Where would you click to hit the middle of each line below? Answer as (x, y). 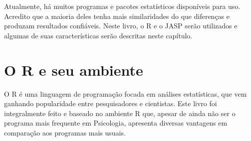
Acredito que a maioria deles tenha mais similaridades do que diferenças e (117, 16)
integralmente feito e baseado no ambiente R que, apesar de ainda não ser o (120, 113)
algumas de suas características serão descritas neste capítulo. (98, 35)
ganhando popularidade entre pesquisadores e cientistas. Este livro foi (111, 103)
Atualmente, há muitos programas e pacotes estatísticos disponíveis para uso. (122, 6)
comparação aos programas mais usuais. (65, 132)
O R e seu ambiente (74, 70)
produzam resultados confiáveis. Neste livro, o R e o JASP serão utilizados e (121, 26)
